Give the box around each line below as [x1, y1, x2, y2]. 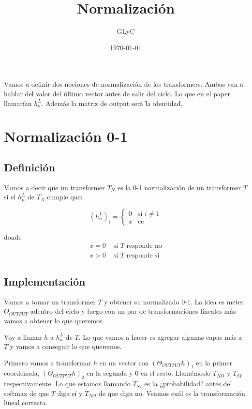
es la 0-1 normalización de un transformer [117, 182, 241, 192]
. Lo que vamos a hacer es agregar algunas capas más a [78, 332, 242, 342]
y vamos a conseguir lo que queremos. [10, 341, 122, 351]
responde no [126, 242, 162, 250]
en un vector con [99, 357, 149, 367]
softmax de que [4, 388, 49, 398]
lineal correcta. [4, 397, 48, 408]
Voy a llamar [4, 332, 42, 342]
